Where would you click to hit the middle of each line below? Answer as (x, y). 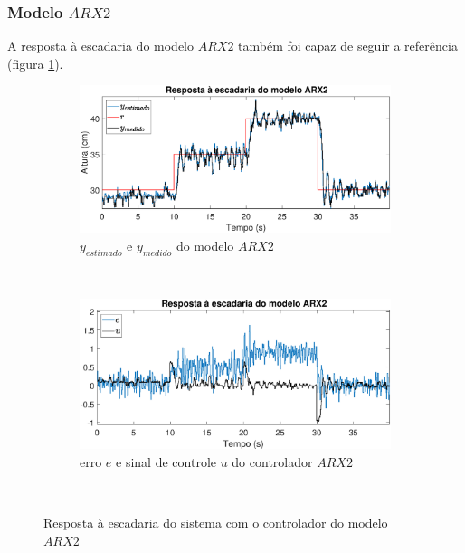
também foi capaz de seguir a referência (348, 46)
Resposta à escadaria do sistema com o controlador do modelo (216, 523)
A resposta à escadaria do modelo (101, 46)
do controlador (272, 461)
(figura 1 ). (35, 63)
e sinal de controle (166, 461)
